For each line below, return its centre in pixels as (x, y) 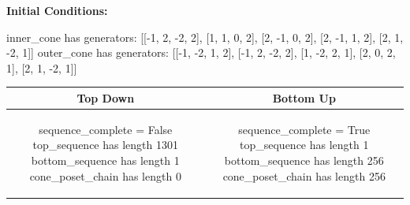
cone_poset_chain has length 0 (105, 175)
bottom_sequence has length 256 (304, 160)
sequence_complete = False (106, 129)
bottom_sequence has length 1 (105, 160)
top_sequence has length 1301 (105, 145)
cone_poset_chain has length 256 (304, 175)
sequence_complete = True (304, 129)
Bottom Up (304, 97)
